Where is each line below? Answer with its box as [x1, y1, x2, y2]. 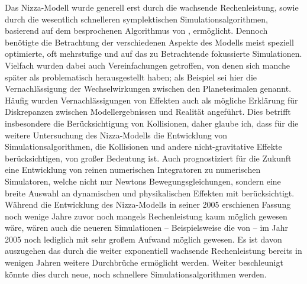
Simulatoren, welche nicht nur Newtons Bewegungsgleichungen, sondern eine [5, 175, 281, 187]
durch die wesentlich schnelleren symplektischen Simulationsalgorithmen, [5, 12, 269, 25]
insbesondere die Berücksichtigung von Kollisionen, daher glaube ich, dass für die [5, 117, 299, 129]
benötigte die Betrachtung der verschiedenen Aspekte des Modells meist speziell [5, 35, 294, 48]
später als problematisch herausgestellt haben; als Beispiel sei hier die [5, 70, 257, 83]
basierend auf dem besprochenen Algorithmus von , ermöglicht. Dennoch [5, 24, 268, 37]
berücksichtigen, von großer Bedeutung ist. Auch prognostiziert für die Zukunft [5, 151, 292, 164]
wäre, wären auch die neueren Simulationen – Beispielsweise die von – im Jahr [5, 221, 289, 234]
